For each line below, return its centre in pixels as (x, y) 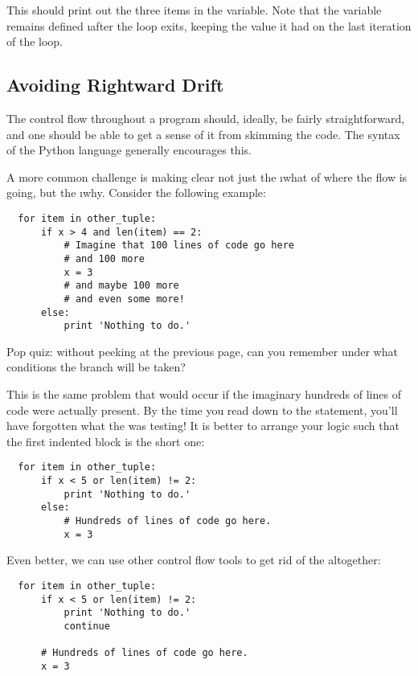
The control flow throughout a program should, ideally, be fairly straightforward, (206, 118)
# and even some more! (124, 299)
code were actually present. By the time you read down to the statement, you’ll (202, 410)
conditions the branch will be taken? (96, 367)
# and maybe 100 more (121, 286)
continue (87, 626)
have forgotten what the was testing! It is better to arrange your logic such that (203, 426)
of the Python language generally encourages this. (129, 150)
